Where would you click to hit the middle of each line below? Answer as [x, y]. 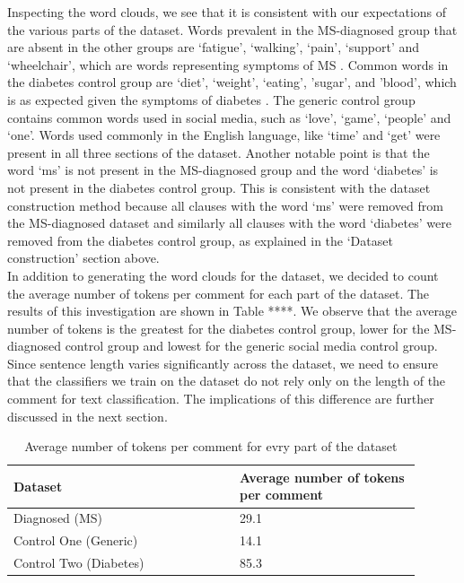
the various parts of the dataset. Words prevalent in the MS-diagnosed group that [232, 29]
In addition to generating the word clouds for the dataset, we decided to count [223, 275]
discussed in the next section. [88, 416]
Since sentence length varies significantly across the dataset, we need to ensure [223, 363]
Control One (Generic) [76, 540]
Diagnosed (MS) [58, 518]
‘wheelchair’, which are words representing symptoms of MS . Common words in [228, 64]
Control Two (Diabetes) [79, 562]
